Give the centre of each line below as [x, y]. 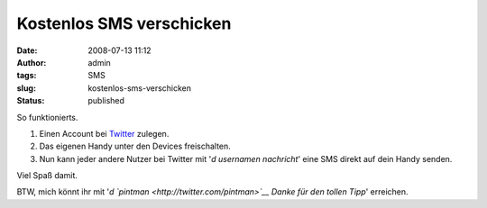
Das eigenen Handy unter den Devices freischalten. [135, 146]
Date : [27, 50]
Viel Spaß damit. [47, 176]
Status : [31, 101]
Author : [32, 62]
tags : [27, 76]
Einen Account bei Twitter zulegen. [104, 133]
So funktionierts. [47, 117]
